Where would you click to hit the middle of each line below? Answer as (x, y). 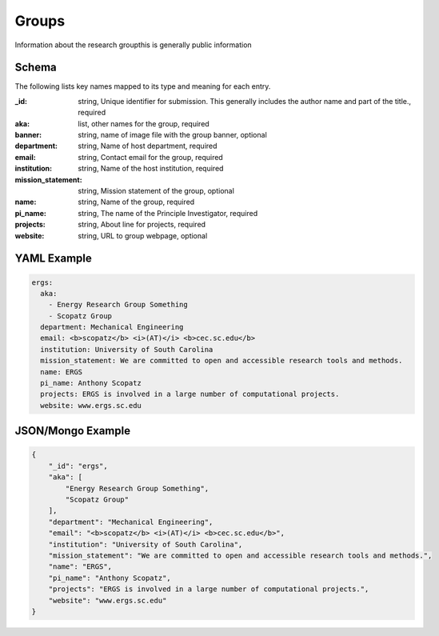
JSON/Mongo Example (73, 431)
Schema (36, 68)
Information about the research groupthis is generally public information (133, 45)
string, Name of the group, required (136, 202)
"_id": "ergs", (78, 466)
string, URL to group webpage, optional (143, 235)
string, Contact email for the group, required (150, 157)
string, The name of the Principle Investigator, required (168, 213)
